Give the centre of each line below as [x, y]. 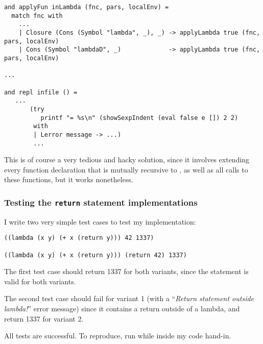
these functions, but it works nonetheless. [69, 179]
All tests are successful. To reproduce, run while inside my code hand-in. [118, 336]
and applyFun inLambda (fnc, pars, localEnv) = [87, 7]
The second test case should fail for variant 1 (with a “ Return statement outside [129, 298]
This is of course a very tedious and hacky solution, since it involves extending [127, 159]
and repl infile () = [41, 92]
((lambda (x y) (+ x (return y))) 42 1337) [79, 238]
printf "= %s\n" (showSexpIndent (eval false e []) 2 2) [139, 118]
